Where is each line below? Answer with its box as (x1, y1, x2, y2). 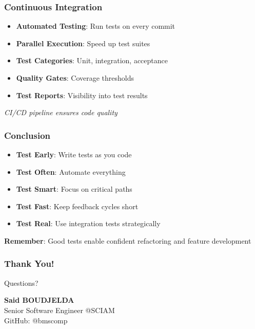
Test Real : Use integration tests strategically (16, 218, 161, 229)
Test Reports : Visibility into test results (16, 89, 148, 100)
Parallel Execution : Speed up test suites (16, 38, 150, 48)
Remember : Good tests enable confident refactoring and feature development (4, 235, 251, 246)
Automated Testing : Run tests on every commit (16, 21, 175, 31)
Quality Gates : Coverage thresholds (16, 72, 134, 83)
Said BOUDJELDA (4, 295, 74, 305)
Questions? (4, 277, 38, 288)
